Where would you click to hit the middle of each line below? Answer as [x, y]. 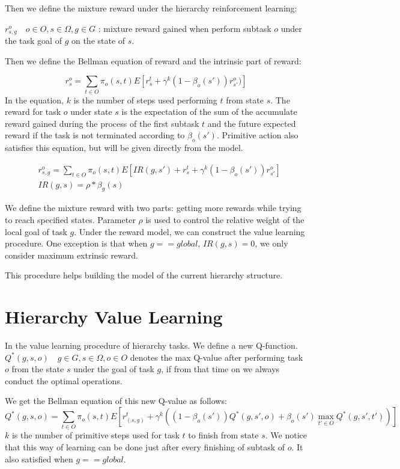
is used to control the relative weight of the [225, 219]
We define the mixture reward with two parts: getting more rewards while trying [153, 208]
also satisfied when [39, 458]
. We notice [286, 435]
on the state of [98, 41]
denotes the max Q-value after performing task [217, 357]
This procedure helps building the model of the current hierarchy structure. [144, 275]
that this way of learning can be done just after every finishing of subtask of [145, 446]
